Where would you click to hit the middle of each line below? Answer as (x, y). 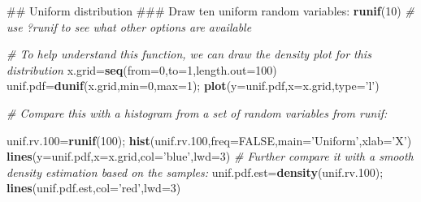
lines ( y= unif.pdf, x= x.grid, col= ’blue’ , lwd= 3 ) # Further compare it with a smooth (210, 156)
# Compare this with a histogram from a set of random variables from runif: (197, 112)
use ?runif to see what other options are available (129, 26)
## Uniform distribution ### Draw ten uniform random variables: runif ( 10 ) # (210, 11)
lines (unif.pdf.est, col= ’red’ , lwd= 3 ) (94, 188)
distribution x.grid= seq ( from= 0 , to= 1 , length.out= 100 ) (142, 69)
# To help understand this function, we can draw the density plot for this (189, 54)
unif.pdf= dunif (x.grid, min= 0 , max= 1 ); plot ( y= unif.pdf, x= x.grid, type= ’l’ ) (193, 86)
